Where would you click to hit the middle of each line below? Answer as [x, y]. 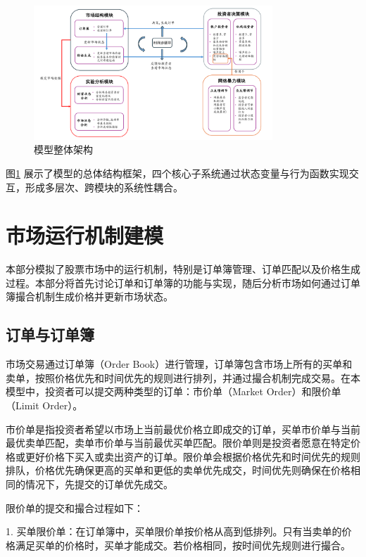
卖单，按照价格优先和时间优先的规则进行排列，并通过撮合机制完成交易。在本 [183, 377]
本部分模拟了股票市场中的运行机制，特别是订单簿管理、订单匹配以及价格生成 [183, 269]
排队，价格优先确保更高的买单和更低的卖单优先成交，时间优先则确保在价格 [178, 470]
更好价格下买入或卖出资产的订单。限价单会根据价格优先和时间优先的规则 [193, 456]
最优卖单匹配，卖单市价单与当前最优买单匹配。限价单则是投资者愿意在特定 [178, 443]
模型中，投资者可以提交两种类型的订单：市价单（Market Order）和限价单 [173, 391]
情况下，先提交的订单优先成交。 [99, 484]
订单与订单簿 [50, 334]
